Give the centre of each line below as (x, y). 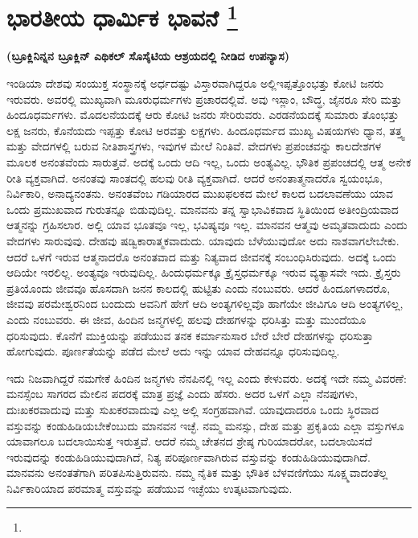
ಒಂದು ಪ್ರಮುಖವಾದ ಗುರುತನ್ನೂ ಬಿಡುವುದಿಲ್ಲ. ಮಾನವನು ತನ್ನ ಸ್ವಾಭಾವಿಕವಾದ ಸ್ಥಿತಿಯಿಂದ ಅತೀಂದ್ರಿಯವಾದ (203, 209)
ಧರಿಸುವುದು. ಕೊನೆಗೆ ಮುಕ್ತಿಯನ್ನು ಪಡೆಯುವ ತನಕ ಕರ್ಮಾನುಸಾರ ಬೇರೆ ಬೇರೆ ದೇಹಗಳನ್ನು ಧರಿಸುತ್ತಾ (190, 335)
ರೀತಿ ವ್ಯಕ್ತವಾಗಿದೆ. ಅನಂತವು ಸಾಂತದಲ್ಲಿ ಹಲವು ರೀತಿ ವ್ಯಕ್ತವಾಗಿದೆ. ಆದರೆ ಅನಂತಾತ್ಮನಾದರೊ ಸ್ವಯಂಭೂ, (195, 177)
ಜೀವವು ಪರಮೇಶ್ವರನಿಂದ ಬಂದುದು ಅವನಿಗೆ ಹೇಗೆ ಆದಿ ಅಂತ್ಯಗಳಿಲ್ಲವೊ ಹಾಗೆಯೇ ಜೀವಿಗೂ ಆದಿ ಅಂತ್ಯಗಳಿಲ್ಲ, (205, 304)
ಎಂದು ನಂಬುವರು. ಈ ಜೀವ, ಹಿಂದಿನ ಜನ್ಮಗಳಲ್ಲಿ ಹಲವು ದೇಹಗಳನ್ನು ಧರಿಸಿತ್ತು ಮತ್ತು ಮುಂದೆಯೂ (186, 319)
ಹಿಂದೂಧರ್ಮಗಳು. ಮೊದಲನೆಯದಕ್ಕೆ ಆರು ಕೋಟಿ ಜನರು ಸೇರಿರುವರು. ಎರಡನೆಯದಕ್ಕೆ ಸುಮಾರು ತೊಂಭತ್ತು (203, 115)
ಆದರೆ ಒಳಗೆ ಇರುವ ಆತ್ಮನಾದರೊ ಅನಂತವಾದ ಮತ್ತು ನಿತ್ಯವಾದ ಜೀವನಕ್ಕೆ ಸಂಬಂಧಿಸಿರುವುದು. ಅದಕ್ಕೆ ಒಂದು (201, 256)
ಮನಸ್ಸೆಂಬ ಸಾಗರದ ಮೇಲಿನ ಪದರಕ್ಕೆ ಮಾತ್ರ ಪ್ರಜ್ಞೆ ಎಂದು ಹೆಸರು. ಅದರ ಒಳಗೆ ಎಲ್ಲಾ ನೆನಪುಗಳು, (182, 394)
